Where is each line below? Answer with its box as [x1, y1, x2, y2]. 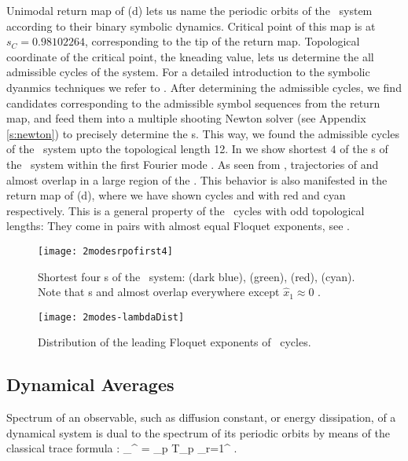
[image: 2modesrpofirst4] [38, 245, 173, 257]
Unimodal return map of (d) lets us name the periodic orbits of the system [6, 2, 373, 18]
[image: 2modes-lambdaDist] [38, 311, 185, 323]
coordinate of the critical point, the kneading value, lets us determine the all [6, 48, 374, 64]
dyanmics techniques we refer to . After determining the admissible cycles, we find [6, 79, 402, 95]
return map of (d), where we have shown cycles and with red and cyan [6, 187, 346, 203]
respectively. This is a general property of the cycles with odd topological [6, 202, 365, 218]
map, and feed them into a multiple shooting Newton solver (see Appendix [6, 110, 366, 126]
